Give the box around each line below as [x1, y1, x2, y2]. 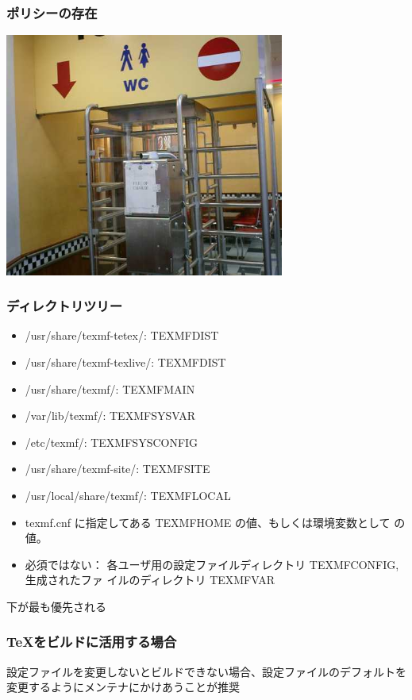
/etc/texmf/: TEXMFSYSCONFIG [25, 433, 198, 450]
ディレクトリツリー [6, 296, 123, 316]
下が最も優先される [6, 598, 106, 614]
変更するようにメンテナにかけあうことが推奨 [6, 679, 240, 695]
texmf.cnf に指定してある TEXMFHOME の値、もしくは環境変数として [25, 513, 391, 530]
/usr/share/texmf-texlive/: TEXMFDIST [25, 353, 226, 370]
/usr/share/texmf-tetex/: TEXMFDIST [25, 327, 219, 344]
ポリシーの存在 [6, 2, 98, 22]
